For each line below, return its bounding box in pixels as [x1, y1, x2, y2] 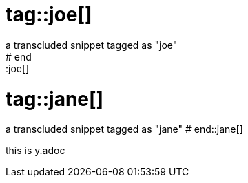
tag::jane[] [6, 87, 104, 111]
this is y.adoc [6, 144, 65, 157]
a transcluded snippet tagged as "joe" [6, 39, 178, 51]
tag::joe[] [6, 3, 92, 26]
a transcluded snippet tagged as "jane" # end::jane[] [6, 123, 243, 136]
